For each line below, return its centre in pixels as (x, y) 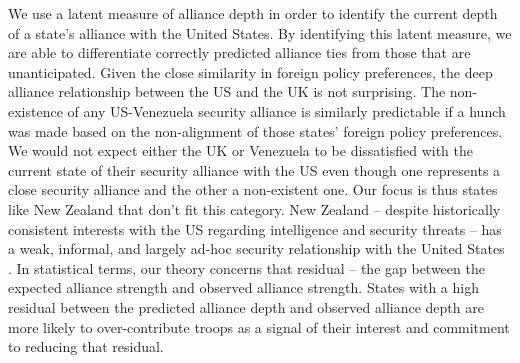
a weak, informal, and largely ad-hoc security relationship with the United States (256, 248)
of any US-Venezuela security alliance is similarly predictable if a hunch (286, 110)
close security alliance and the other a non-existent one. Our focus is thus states (253, 189)
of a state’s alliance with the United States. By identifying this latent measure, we (260, 32)
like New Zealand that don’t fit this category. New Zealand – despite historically (254, 208)
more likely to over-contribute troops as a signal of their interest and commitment (259, 326)
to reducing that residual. (86, 346)
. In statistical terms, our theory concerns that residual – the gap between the (246, 267)
